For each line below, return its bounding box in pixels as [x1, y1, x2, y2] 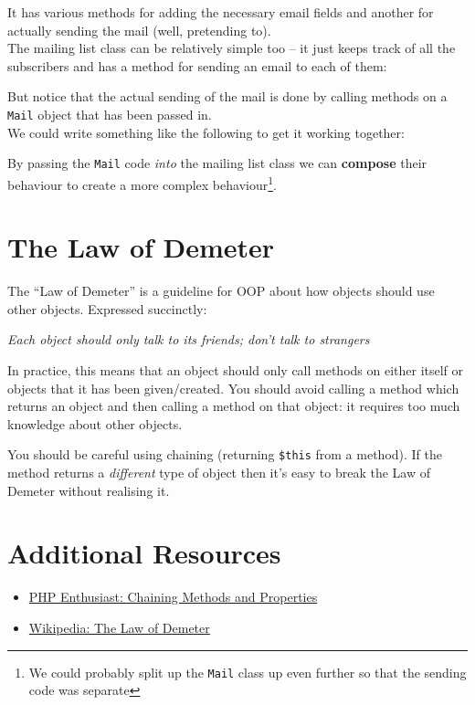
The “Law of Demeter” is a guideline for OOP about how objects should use [7, 281, 435, 300]
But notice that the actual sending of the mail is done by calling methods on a [7, 87, 448, 106]
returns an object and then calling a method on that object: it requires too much [7, 396, 460, 416]
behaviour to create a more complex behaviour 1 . [7, 172, 277, 194]
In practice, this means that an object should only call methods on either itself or [7, 361, 464, 380]
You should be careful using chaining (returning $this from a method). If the [7, 445, 443, 464]
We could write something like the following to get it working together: [7, 122, 405, 142]
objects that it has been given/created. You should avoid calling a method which [7, 378, 459, 397]
